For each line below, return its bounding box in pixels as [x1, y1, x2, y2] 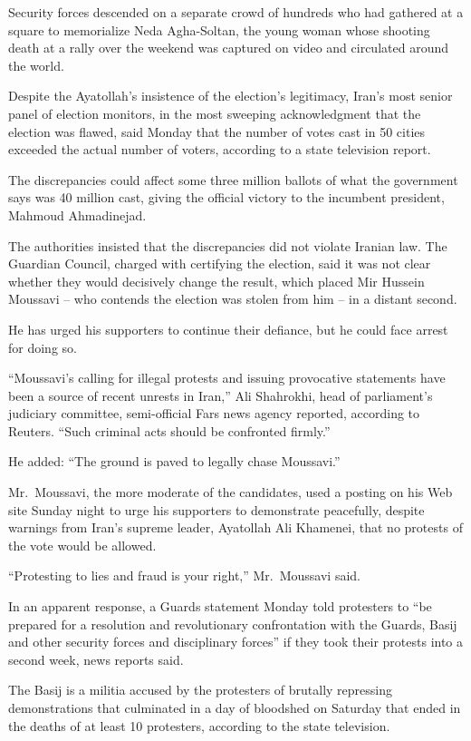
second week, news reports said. [8, 649, 184, 668]
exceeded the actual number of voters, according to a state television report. [8, 140, 431, 159]
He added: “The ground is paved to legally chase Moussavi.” [8, 452, 341, 471]
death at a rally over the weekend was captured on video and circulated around [8, 38, 448, 57]
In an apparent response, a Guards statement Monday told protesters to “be [8, 597, 432, 616]
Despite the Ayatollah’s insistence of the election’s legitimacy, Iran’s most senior [8, 86, 453, 105]
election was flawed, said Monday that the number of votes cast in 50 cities [8, 122, 426, 141]
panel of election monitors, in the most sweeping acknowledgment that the [8, 103, 421, 122]
